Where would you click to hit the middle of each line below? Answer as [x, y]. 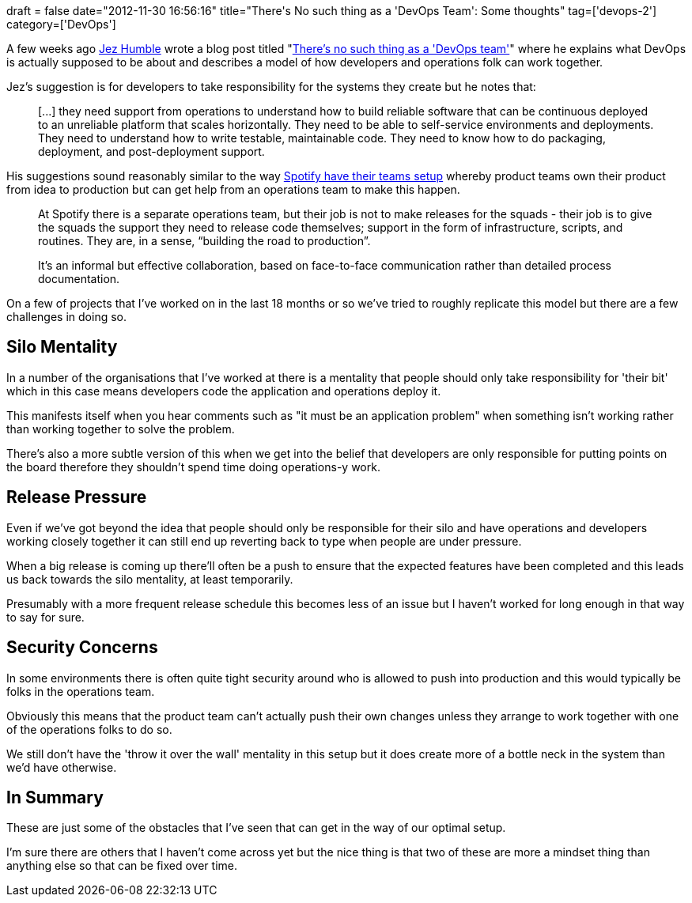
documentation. [79, 279]
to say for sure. [45, 617]
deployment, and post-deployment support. [151, 151]
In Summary [55, 797]
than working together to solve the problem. [121, 429]
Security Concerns [82, 648]
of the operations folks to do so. [89, 729]
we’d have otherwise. [62, 767]
